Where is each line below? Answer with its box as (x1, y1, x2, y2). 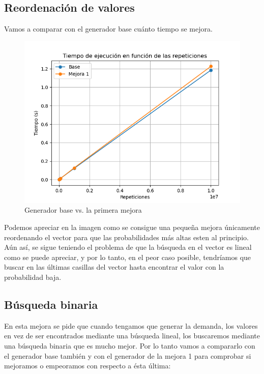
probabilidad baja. (4, 271, 62, 282)
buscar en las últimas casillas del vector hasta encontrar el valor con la (4, 262, 224, 272)
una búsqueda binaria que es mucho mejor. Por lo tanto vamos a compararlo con (4, 340, 255, 351)
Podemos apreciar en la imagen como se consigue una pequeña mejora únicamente (4, 221, 260, 232)
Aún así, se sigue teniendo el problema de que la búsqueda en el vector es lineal (4, 242, 252, 252)
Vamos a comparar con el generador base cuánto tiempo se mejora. (4, 23, 213, 34)
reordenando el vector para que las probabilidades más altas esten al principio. (4, 232, 249, 242)
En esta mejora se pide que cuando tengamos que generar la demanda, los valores (4, 320, 258, 331)
